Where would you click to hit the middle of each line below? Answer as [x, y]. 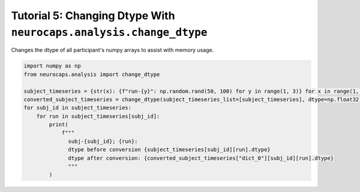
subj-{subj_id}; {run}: [103, 141]
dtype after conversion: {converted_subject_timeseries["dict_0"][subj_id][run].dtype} [201, 158]
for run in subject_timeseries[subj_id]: [98, 116]
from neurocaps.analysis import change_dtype [92, 74]
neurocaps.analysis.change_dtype [109, 32]
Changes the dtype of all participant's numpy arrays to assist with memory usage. [112, 50]
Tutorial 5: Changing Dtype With [93, 16]
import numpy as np [52, 66]
